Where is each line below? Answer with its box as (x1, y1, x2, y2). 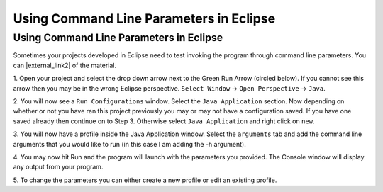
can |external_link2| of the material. (13, 61, 117, 69)
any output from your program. (13, 163, 104, 171)
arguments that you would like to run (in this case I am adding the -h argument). (13, 140, 246, 148)
